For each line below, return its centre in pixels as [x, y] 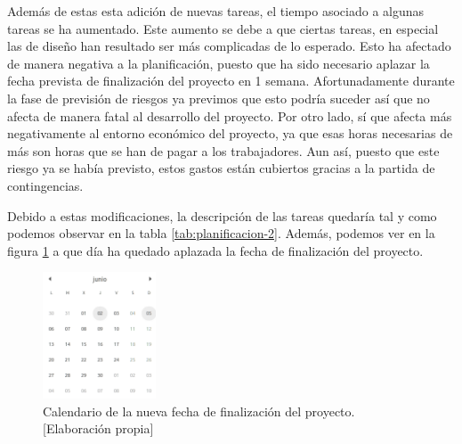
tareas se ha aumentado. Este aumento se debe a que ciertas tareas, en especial [223, 28]
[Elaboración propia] [98, 428]
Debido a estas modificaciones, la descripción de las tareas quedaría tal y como [222, 215]
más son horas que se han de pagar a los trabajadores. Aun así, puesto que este [223, 150]
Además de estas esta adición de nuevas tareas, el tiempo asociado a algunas [216, 11]
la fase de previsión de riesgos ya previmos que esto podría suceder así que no [219, 98]
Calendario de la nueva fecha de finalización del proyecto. [199, 411]
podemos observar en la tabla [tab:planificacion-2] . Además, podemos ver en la [221, 233]
